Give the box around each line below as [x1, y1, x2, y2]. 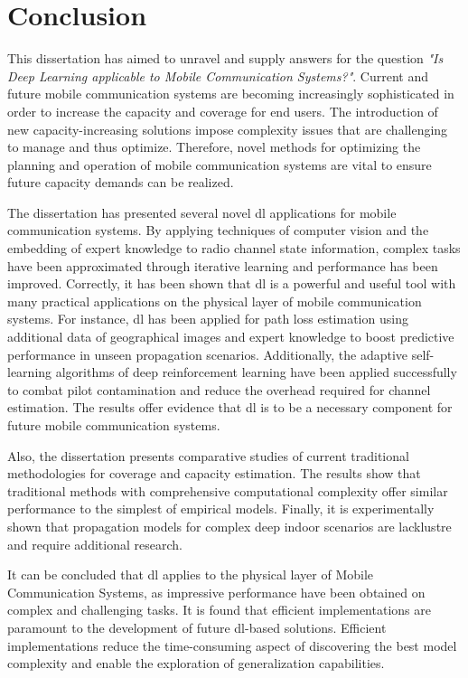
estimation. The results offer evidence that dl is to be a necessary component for [7, 398, 453, 417]
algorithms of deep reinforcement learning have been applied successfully [55, 363, 457, 381]
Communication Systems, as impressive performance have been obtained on [7, 582, 426, 601]
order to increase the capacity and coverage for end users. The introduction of [7, 101, 438, 120]
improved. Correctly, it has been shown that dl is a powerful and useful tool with [7, 274, 456, 293]
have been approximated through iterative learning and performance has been [7, 256, 438, 275]
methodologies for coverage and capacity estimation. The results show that [7, 464, 421, 483]
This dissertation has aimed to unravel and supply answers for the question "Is [7, 49, 444, 68]
